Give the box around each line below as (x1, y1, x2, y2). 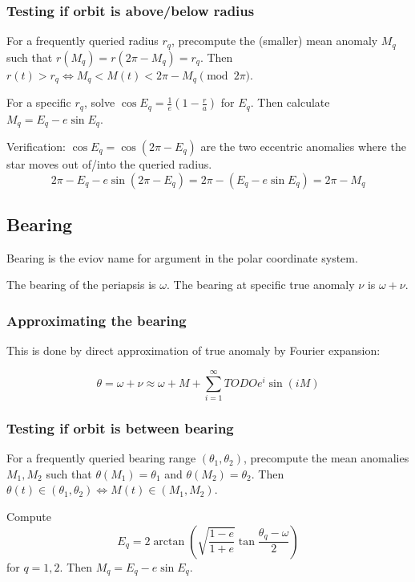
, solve (83, 94, 115, 111)
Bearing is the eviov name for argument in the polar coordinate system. (6, 249, 358, 266)
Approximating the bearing (6, 310, 187, 330)
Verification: (6, 138, 66, 155)
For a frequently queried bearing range (6, 450, 196, 466)
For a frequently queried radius (6, 32, 159, 49)
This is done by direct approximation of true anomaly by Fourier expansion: (6, 342, 381, 359)
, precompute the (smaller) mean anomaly (171, 32, 378, 49)
